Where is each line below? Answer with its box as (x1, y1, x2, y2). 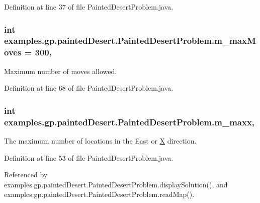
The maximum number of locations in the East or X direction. (4, 135, 197, 146)
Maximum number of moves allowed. (4, 65, 117, 76)
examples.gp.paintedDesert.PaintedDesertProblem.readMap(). (4, 189, 195, 199)
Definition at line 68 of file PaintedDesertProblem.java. (4, 83, 174, 93)
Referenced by (4, 169, 48, 180)
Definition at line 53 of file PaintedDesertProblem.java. (4, 152, 174, 163)
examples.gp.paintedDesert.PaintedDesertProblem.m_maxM (4, 34, 256, 47)
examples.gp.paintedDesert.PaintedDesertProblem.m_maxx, (4, 115, 255, 128)
